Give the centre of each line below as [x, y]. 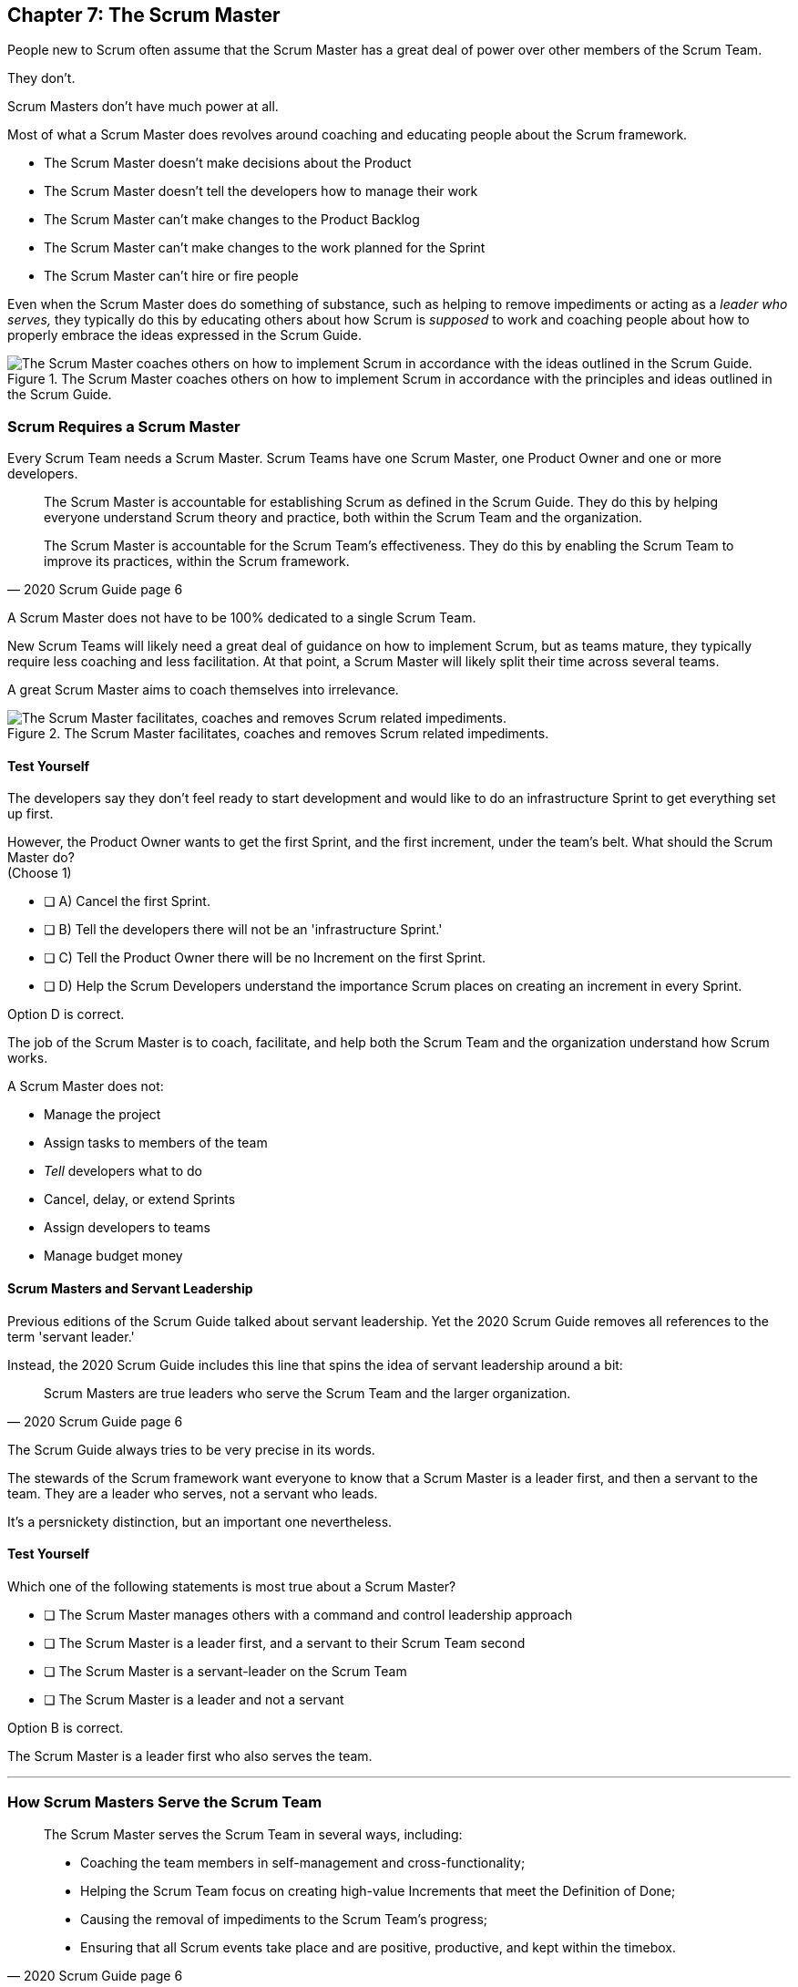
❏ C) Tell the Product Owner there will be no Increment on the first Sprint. [265, 958]
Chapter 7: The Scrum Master [144, 15]
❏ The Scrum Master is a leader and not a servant [194, 1699]
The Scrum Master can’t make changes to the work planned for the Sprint [265, 248]
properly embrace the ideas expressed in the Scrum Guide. [185, 335]
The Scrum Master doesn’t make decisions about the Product [228, 163]
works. [28, 1058]
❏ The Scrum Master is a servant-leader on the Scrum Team [225, 1671]
